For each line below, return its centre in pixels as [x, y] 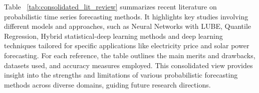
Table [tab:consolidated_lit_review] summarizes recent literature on [110, 6]
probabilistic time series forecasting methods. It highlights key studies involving [126, 16]
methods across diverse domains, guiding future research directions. [107, 84]
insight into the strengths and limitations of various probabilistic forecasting [121, 75]
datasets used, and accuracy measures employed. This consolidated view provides [128, 65]
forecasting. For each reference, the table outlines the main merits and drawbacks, [130, 55]
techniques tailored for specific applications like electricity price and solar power [127, 46]
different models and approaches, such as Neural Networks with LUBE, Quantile [128, 26]
